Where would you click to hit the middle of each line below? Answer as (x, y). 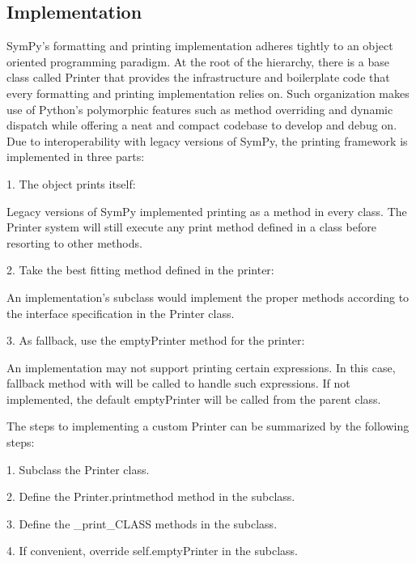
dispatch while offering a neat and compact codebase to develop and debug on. (202, 125)
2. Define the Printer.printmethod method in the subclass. (151, 496)
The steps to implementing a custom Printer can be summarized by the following (208, 426)
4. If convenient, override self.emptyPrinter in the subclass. (152, 551)
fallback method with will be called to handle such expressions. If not (178, 383)
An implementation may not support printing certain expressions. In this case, (201, 367)
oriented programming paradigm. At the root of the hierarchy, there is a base (198, 61)
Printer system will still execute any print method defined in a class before (191, 227)
